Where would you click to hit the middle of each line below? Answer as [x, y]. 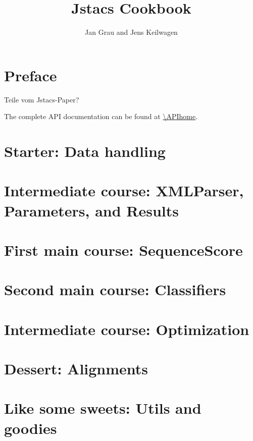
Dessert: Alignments [76, 369]
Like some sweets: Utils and [103, 408]
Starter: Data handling [85, 151]
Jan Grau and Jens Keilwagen [131, 32]
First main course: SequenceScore [123, 250]
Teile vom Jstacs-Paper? [42, 99]
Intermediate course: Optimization [127, 329]
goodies [31, 428]
